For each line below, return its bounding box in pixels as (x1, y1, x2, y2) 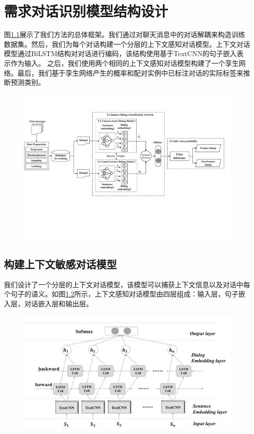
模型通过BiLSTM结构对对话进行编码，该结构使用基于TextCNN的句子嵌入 (4, 48, 237, 59)
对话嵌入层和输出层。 (24, 298, 93, 308)
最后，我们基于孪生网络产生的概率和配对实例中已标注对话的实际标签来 (17, 67, 243, 78)
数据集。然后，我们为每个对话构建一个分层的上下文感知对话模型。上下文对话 (4, 39, 250, 49)
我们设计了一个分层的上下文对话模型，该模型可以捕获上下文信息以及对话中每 (4, 279, 250, 289)
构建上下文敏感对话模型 (4, 256, 117, 271)
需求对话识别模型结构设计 (4, 1, 169, 21)
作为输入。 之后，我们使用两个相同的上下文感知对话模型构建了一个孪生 (10, 58, 239, 68)
